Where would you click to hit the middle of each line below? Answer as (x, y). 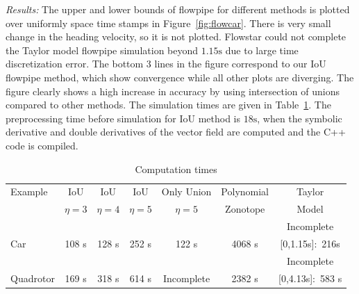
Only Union (186, 191)
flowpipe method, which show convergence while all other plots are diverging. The (180, 77)
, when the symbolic (300, 118)
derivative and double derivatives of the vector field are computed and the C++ (176, 132)
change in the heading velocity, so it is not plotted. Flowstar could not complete (176, 36)
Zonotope (245, 209)
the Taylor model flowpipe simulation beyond (102, 50)
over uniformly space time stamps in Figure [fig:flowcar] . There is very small (168, 23)
